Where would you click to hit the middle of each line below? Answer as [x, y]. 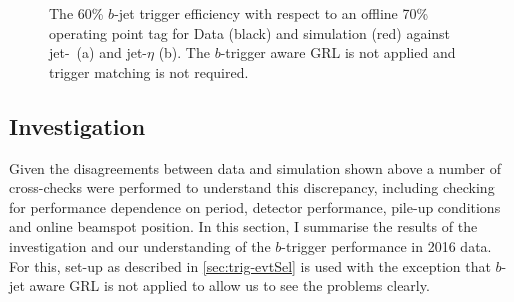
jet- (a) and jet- [98, 52]
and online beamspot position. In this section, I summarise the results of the [243, 226]
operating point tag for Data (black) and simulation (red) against [250, 32]
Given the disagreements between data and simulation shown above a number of [255, 167]
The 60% [76, 13]
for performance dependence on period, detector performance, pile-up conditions [255, 206]
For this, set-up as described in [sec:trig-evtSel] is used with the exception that [250, 265]
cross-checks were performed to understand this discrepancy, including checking [252, 187]
